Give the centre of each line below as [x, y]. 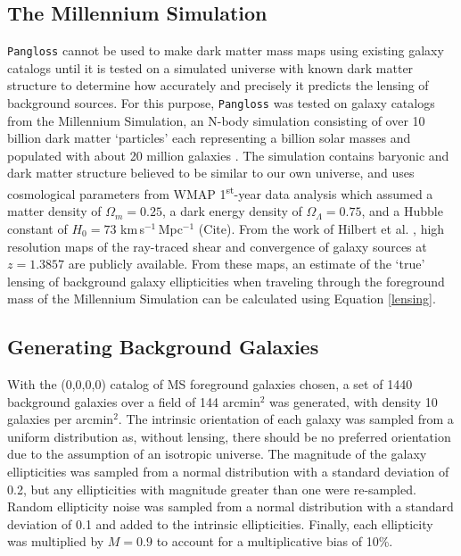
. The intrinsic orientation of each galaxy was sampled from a [286, 419]
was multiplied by [56, 541]
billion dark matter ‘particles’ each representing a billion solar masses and [209, 138]
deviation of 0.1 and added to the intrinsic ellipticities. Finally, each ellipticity [220, 523]
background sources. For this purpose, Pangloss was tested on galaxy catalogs [221, 103]
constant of [37, 228]
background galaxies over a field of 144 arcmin [134, 401]
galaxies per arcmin [61, 419]
